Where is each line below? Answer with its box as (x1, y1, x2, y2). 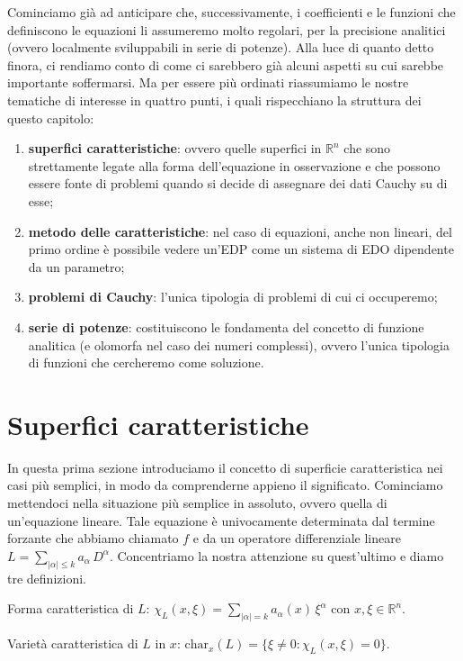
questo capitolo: (7, 108, 94, 127)
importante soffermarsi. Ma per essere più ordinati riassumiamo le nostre (7, 73, 409, 92)
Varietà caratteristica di (7, 634, 138, 653)
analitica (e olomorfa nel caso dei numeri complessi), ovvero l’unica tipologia (28, 335, 450, 354)
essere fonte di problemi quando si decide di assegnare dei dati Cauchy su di (28, 174, 448, 193)
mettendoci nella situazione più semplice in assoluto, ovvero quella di (7, 493, 387, 512)
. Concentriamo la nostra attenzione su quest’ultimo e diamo (109, 546, 444, 565)
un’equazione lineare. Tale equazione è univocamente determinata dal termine (7, 511, 435, 530)
